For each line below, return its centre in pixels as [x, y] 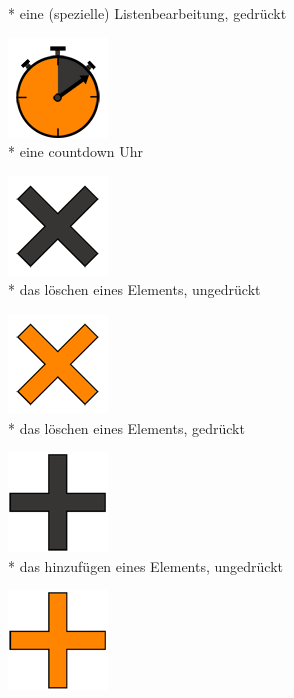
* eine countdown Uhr [75, 151]
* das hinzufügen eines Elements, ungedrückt [146, 565]
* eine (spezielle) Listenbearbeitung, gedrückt [147, 13]
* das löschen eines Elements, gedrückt [126, 427]
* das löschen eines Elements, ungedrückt [134, 289]
